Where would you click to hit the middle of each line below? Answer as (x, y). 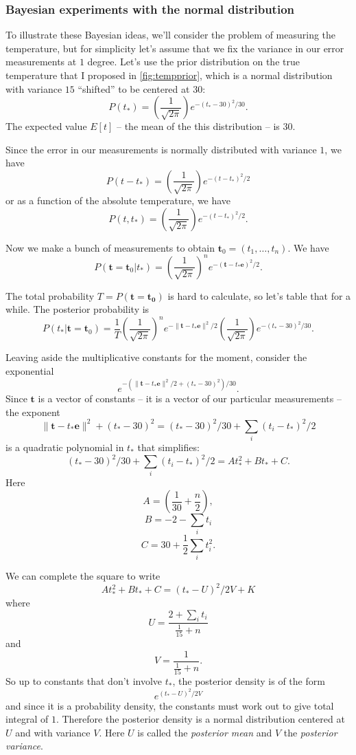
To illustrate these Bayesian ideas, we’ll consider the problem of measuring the (171, 35)
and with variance (53, 732)
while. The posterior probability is (78, 309)
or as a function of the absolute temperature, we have (118, 200)
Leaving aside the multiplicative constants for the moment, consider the (156, 357)
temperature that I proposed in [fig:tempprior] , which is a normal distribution (169, 75)
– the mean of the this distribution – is (198, 126)
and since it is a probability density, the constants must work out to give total (170, 705)
